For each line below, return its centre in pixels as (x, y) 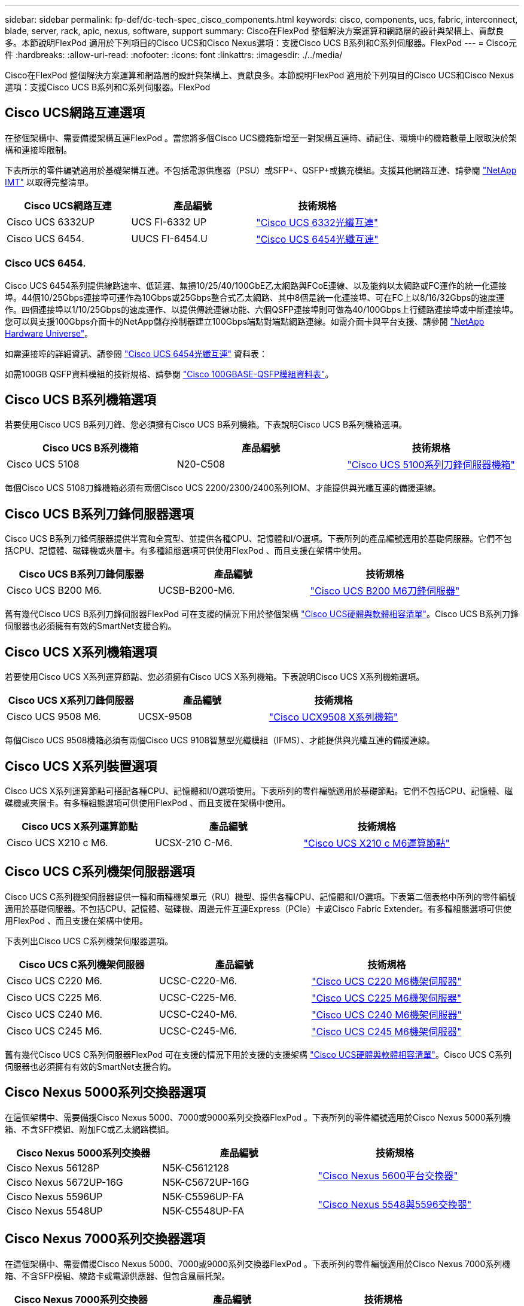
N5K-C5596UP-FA (203, 1196)
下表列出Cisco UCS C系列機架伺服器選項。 (89, 941)
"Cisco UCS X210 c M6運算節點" (377, 843)
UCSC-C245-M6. (198, 1031)
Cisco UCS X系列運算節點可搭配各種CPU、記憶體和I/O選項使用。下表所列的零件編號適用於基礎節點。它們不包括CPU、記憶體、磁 (259, 791)
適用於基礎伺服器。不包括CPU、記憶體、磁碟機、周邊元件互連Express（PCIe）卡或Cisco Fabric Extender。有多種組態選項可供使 (258, 908)
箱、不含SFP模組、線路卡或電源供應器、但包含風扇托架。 (118, 1276)
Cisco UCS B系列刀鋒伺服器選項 (99, 514)
